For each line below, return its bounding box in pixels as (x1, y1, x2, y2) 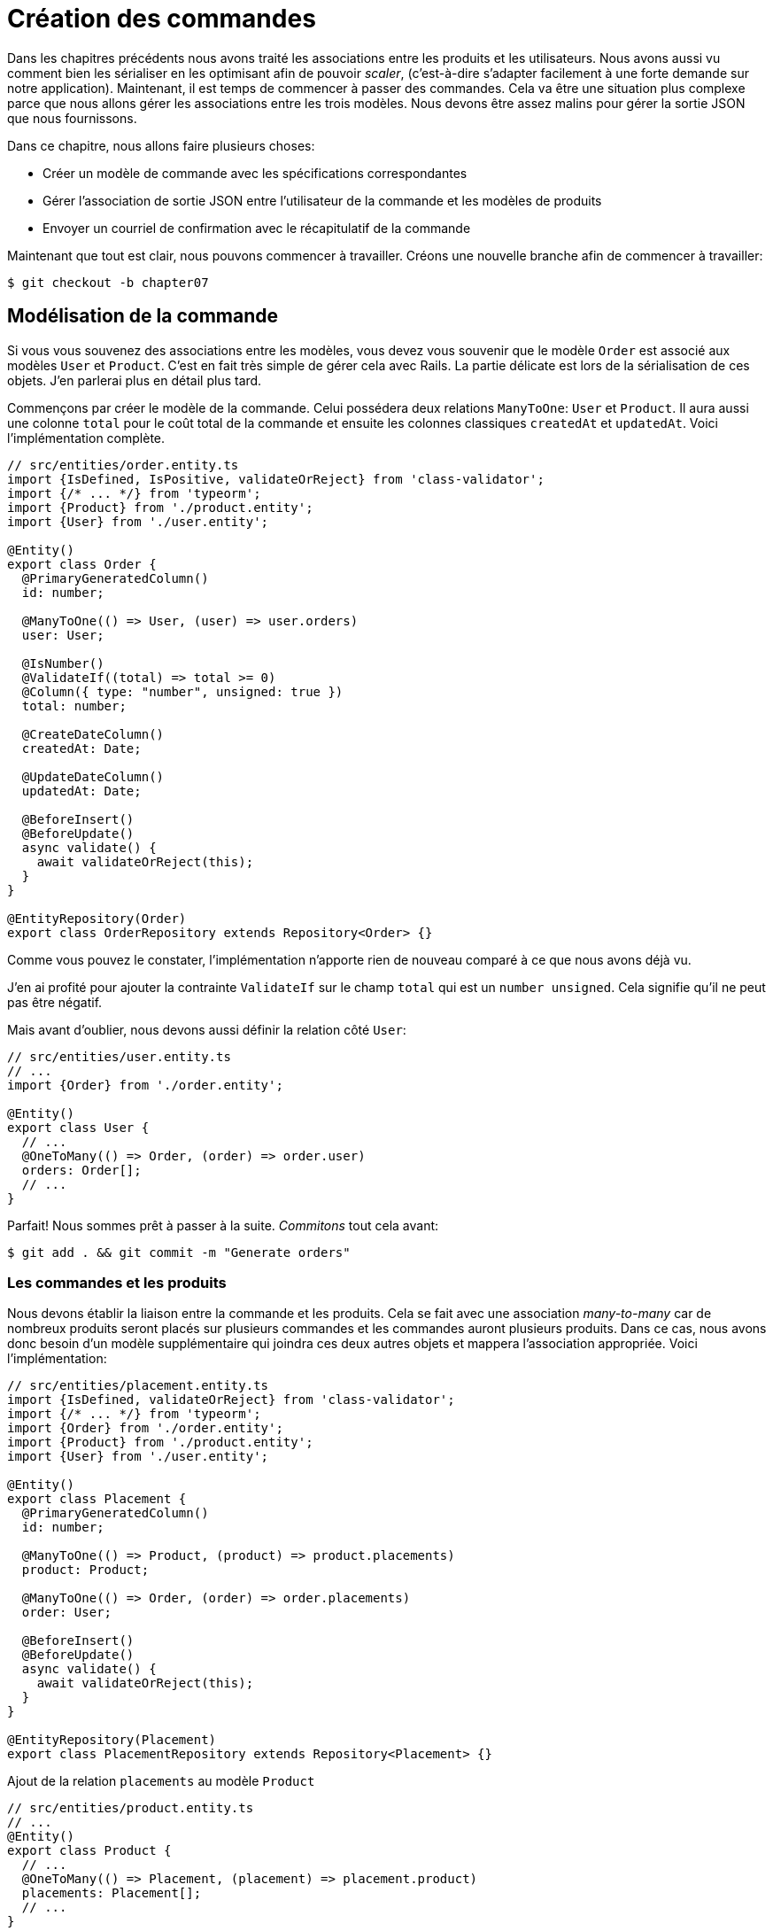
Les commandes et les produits (7, 1273, 227, 1291)
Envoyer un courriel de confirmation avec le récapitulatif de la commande (43, 220, 471, 236)
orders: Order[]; (21, 1162, 142, 1177)
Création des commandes (7, 4, 316, 34)
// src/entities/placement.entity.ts (7, 1378, 269, 1393)
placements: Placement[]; (21, 1886, 202, 1901)
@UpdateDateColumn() (21, 769, 165, 784)
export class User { (7, 1120, 150, 1135)
